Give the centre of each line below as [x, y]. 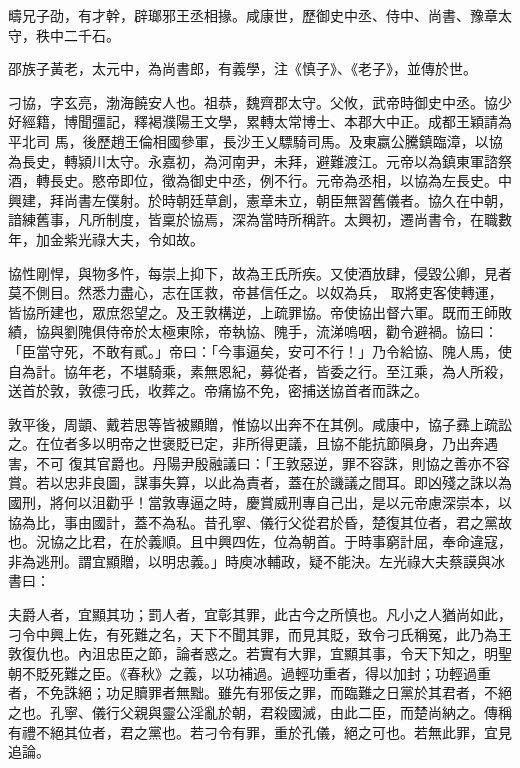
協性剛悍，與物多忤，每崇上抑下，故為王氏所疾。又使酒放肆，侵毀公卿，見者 [260, 272]
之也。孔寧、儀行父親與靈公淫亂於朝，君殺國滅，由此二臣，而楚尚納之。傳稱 [260, 712]
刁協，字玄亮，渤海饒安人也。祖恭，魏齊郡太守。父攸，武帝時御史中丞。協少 [260, 101]
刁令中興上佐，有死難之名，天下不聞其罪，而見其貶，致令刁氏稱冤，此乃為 [253, 633]
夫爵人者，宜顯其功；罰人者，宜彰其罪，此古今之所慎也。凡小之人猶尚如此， [260, 614]
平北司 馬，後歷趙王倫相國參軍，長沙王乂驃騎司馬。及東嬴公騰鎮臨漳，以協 [255, 140]
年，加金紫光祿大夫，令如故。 [106, 238]
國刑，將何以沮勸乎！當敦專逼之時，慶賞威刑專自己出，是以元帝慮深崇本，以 [260, 502]
